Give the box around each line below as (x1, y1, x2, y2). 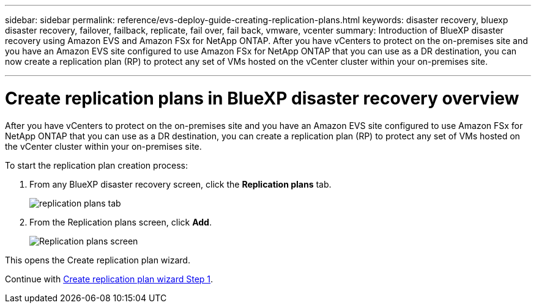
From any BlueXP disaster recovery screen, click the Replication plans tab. (29, 178, 332, 189)
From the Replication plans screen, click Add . (29, 216, 212, 227)
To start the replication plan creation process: (5, 159, 188, 170)
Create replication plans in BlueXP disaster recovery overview (5, 87, 519, 109)
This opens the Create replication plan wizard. (5, 254, 190, 265)
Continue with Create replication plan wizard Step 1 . (5, 273, 214, 284)
